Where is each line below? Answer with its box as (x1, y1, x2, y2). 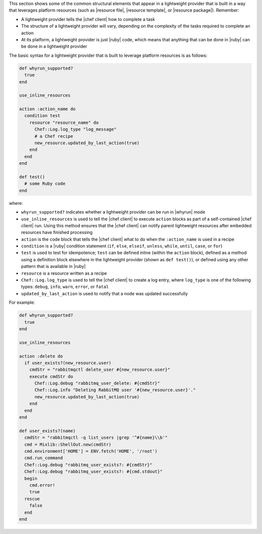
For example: (9, 300, 35, 305)
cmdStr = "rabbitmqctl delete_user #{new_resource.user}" (29, 367, 170, 372)
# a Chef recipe (34, 133, 73, 139)
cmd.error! (29, 482, 55, 488)
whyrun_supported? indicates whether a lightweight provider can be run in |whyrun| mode (21, 209, 206, 215)
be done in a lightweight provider (21, 44, 87, 50)
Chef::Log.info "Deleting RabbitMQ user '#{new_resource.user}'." (34, 387, 196, 393)
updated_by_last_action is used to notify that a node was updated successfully (21, 290, 188, 296)
